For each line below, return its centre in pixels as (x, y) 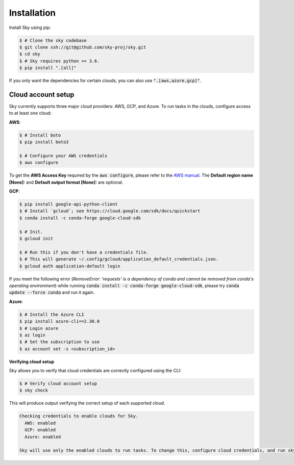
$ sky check (34, 390)
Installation (32, 13)
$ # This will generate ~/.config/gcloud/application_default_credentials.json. (119, 259)
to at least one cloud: (30, 113)
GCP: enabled (40, 430)
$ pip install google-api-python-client (68, 204)
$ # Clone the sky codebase (53, 40)
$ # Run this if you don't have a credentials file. (84, 252)
